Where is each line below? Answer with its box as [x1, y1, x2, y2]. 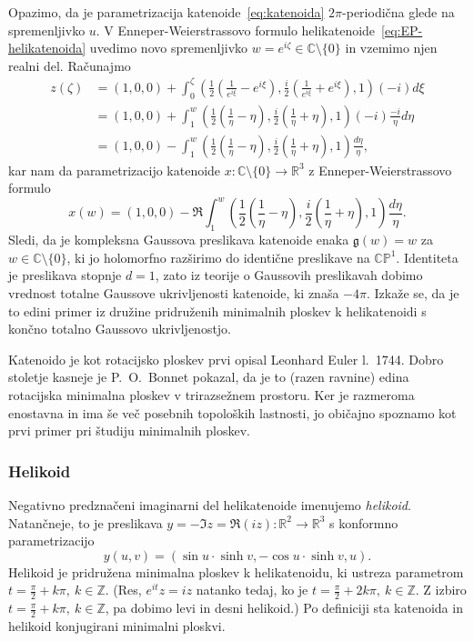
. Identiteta [396, 247, 459, 266]
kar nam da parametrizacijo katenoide [8, 160, 221, 179]
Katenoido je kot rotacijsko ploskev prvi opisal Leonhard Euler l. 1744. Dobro [8, 349, 444, 368]
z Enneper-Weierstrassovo [308, 160, 452, 179]
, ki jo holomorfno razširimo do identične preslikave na [66, 247, 370, 266]
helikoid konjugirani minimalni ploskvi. [8, 616, 226, 636]
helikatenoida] [8, 38, 86, 57]
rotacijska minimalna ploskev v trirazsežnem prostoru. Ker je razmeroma [8, 386, 415, 404]
